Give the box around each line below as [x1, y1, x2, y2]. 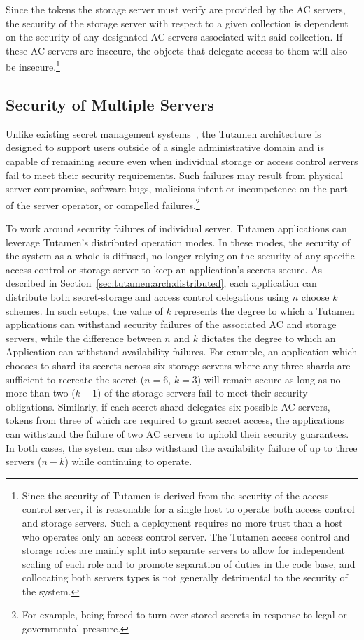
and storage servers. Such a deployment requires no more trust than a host [22, 515, 343, 529]
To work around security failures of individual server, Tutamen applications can [6, 221, 347, 236]
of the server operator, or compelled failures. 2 [6, 195, 200, 212]
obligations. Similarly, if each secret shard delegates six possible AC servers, [6, 399, 330, 413]
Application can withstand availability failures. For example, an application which [6, 344, 358, 359]
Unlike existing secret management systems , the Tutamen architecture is [6, 126, 321, 141]
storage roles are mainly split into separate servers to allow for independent [22, 543, 345, 557]
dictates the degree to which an [201, 330, 336, 345]
